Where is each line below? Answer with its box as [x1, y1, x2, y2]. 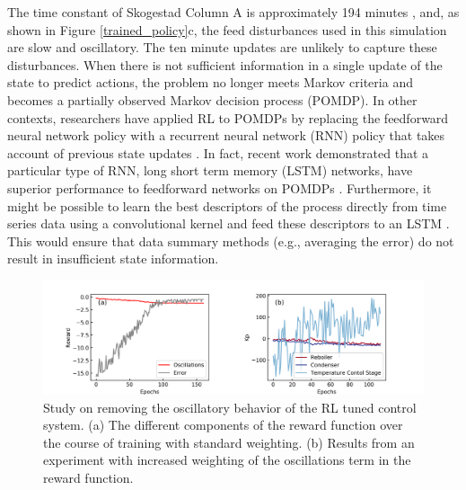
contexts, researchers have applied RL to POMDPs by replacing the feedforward [7, 108, 449, 127]
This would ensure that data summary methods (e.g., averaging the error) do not [7, 231, 454, 250]
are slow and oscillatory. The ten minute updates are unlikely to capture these [7, 38, 437, 57]
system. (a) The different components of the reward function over [43, 415, 403, 434]
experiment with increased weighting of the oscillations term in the [43, 450, 411, 469]
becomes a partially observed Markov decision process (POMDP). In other [7, 90, 418, 109]
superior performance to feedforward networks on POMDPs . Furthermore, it [7, 178, 432, 197]
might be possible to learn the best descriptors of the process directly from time [7, 196, 447, 215]
